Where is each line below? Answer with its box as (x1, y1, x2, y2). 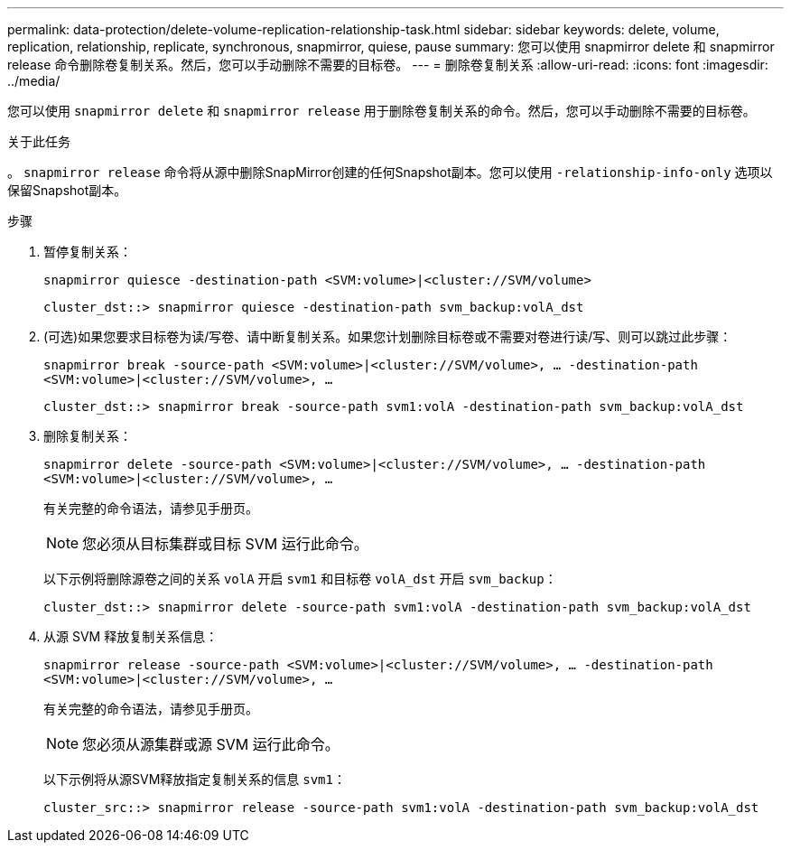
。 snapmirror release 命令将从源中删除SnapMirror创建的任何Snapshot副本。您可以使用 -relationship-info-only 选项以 (7, 164, 773, 180)
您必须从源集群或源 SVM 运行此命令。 (82, 735, 340, 753)
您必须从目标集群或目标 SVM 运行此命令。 (82, 535, 368, 553)
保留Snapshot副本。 (7, 182, 127, 198)
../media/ (7, 73, 60, 89)
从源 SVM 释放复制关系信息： (43, 629, 219, 644)
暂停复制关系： (43, 244, 132, 259)
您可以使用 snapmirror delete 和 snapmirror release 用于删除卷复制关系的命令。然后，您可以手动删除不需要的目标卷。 (7, 103, 756, 118)
